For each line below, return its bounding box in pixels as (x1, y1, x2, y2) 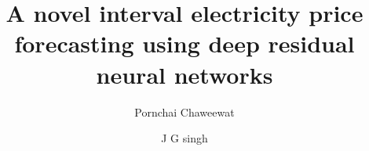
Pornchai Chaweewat (134, 103, 235, 120)
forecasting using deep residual (14, 27, 355, 59)
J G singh (161, 130, 208, 146)
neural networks (96, 58, 273, 90)
